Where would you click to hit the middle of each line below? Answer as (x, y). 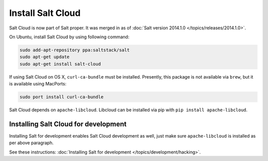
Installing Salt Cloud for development (68, 124)
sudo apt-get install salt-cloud (60, 64)
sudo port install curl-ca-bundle (62, 97)
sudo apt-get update (44, 57)
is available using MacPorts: (38, 84)
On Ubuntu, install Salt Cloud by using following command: (69, 37)
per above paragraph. (32, 143)
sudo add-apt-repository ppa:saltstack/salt (75, 50)
